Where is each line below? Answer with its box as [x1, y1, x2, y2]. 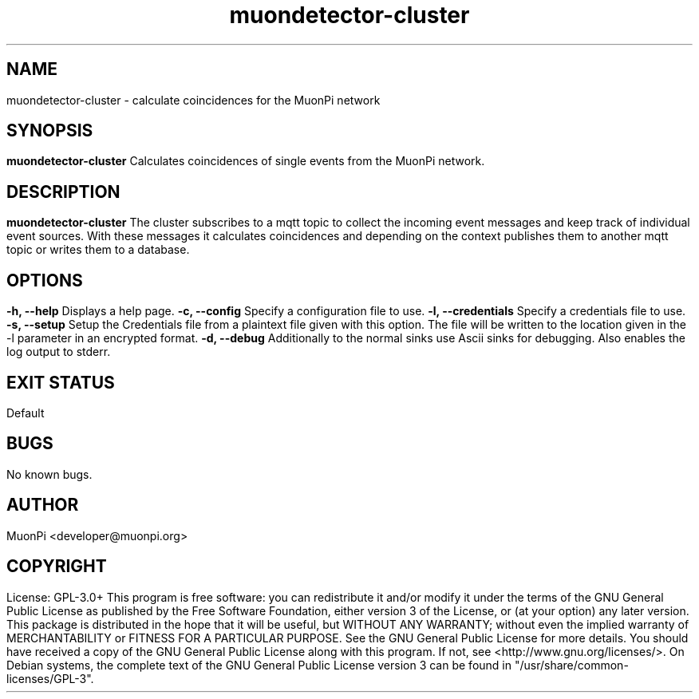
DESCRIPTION [6, 181, 120, 202]
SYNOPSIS [6, 120, 93, 141]
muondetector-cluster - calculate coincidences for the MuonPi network [6, 93, 381, 107]
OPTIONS [6, 270, 83, 290]
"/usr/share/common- [514, 658, 629, 672]
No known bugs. [6, 467, 93, 481]
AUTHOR [6, 495, 79, 515]
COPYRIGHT [6, 556, 107, 577]
